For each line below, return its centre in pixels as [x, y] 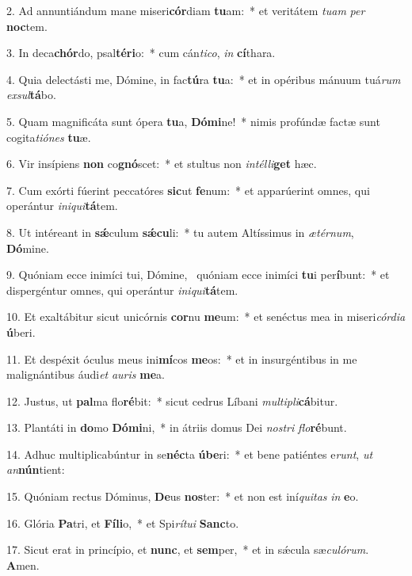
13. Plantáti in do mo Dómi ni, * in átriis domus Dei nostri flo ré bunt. [177, 427]
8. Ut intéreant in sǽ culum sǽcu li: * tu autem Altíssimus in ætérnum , [180, 232]
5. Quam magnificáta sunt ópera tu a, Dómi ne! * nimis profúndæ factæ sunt [193, 121]
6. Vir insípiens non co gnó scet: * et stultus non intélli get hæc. [162, 164]
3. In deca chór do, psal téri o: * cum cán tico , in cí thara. [141, 53]
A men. [23, 565]
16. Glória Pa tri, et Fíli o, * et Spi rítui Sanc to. [123, 523]
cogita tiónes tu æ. [49, 137]
